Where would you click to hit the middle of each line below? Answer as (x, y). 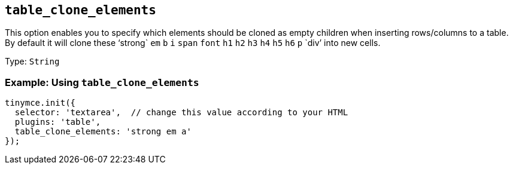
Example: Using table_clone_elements (102, 82)
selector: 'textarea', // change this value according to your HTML (181, 113)
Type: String (32, 62)
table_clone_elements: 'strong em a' (103, 132)
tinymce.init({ (40, 103)
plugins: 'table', (58, 122)
